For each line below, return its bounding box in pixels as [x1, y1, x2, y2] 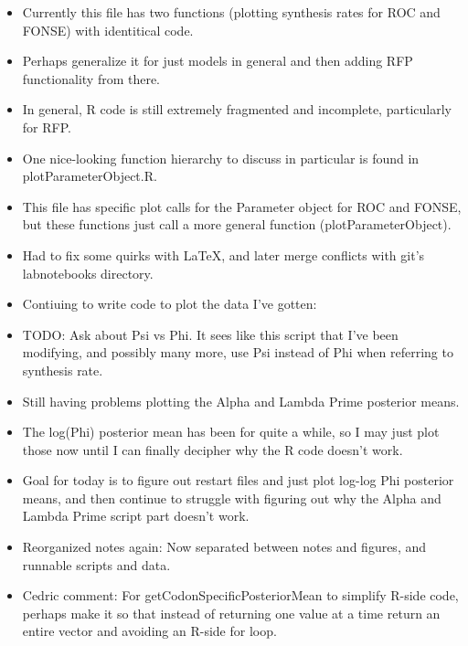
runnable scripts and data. [22, 555, 171, 574]
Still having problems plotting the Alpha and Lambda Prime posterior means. [22, 391, 460, 410]
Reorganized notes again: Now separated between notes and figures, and [22, 537, 427, 556]
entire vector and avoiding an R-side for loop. [22, 621, 277, 641]
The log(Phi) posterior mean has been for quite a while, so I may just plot [22, 422, 440, 441]
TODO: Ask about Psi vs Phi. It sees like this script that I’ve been [22, 324, 399, 344]
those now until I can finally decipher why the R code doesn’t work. [22, 439, 403, 459]
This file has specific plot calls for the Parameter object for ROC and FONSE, [22, 196, 462, 216]
